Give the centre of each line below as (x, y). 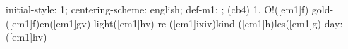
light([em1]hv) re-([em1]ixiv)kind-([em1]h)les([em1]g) (207, 23)
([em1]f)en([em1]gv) (48, 23)
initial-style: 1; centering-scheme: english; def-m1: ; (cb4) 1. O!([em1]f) (157, 9)
